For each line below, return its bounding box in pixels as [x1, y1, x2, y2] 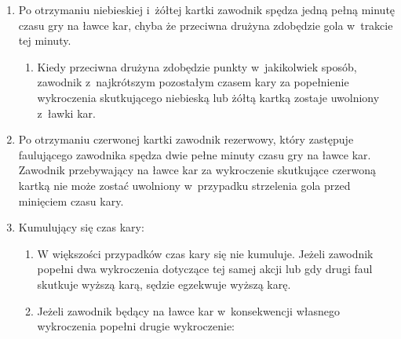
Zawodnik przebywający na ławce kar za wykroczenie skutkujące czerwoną [18, 162, 377, 178]
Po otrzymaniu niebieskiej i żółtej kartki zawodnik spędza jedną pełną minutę [18, 2, 396, 17]
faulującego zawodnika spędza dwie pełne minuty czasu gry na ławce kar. [18, 146, 371, 162]
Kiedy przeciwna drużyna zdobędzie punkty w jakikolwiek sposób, [37, 58, 357, 75]
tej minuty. [18, 32, 71, 49]
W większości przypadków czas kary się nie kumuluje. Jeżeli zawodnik [37, 245, 374, 261]
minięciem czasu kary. [18, 192, 124, 209]
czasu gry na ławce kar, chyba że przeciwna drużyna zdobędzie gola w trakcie [18, 16, 393, 33]
